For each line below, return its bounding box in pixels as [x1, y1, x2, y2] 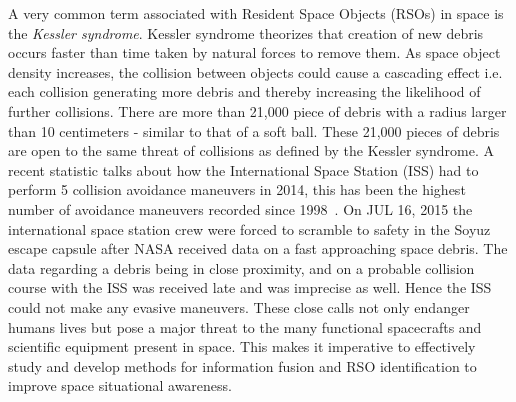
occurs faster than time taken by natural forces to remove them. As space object [8, 42, 501, 63]
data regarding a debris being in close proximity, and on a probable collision [8, 257, 475, 278]
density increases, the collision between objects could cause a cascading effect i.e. [8, 61, 503, 82]
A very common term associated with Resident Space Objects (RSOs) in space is [8, 3, 504, 23]
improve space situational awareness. [8, 375, 232, 396]
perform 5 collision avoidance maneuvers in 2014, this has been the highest [8, 179, 466, 200]
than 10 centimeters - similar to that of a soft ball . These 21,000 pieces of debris [8, 120, 500, 141]
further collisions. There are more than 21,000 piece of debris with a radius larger [8, 100, 507, 121]
